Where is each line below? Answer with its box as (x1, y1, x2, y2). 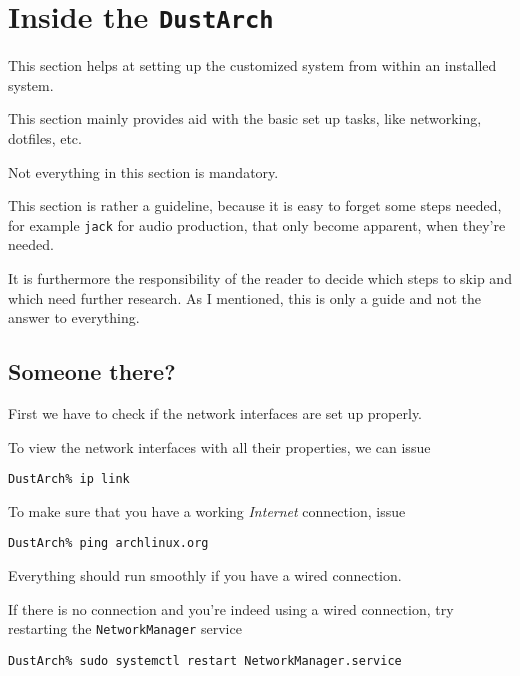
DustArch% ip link (8, 472, 130, 487)
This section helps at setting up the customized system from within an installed (8, 55, 497, 76)
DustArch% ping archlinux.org (8, 536, 209, 551)
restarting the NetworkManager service (8, 618, 242, 639)
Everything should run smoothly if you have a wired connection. (8, 565, 402, 586)
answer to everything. (8, 307, 140, 328)
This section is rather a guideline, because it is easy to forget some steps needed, (8, 195, 502, 216)
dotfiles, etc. (8, 128, 82, 149)
